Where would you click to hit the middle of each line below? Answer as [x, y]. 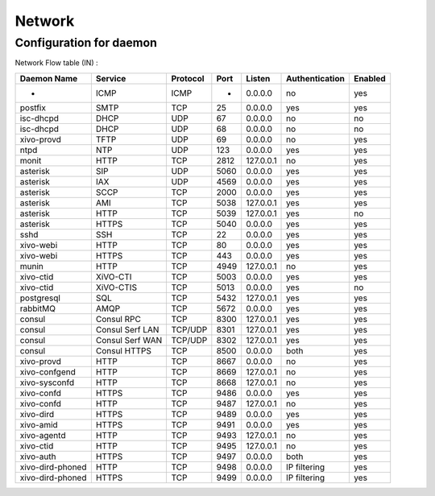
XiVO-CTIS [116, 287]
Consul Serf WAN [129, 340]
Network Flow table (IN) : [56, 63]
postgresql [40, 298]
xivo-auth [38, 457]
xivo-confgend [48, 372]
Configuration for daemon [86, 43]
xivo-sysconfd [47, 382]
